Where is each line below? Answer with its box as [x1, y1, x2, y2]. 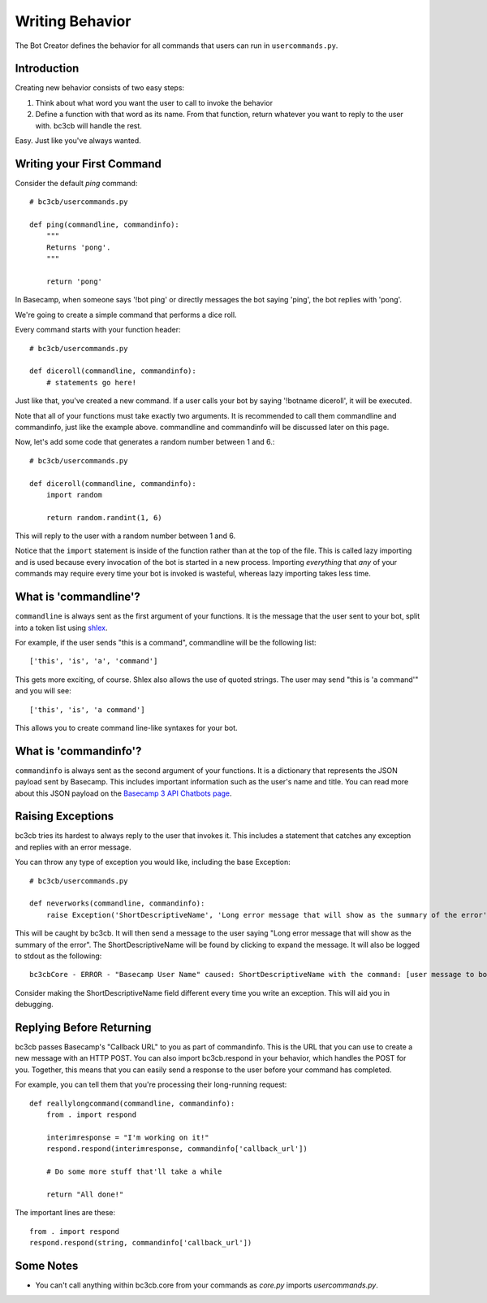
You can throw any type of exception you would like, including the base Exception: [15, 858, 291, 867]
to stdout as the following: [15, 951, 102, 961]
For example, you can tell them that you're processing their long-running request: [15, 1079, 287, 1089]
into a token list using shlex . [15, 623, 108, 632]
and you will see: [15, 686, 72, 696]
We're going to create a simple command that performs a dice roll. [15, 310, 237, 319]
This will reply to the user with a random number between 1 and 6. [15, 531, 235, 541]
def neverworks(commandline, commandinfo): [29, 899, 205, 908]
